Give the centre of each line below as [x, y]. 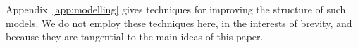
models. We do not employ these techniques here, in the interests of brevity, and [179, 23]
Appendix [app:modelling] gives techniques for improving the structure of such [176, 9]
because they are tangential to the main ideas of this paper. [135, 37]
